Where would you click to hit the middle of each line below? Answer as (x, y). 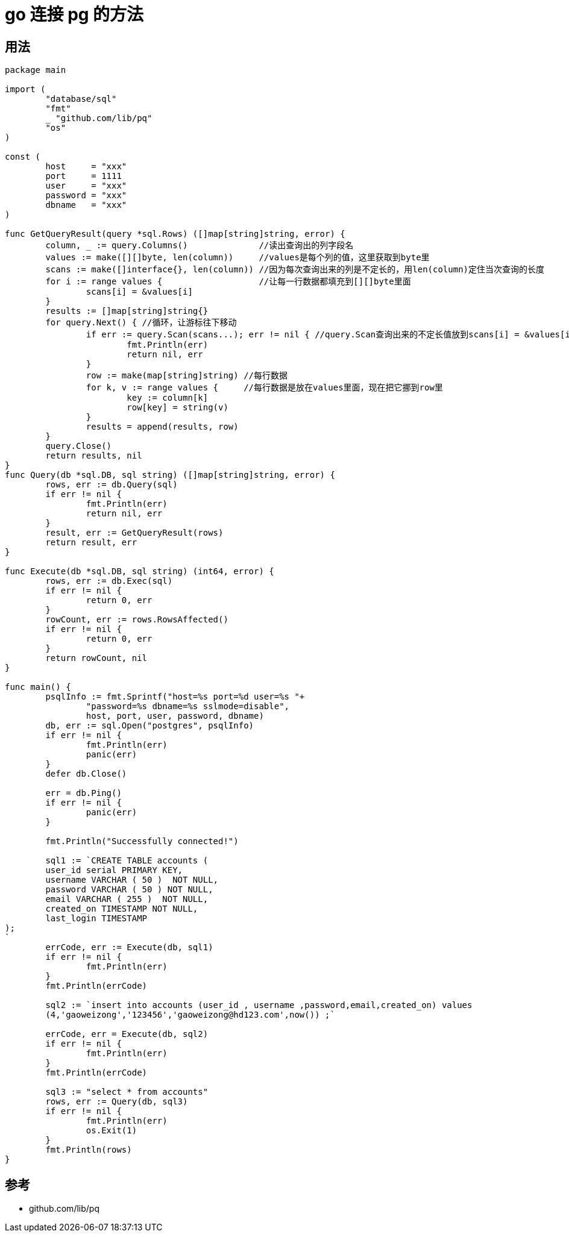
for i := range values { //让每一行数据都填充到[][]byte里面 (228, 282)
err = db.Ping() (83, 793)
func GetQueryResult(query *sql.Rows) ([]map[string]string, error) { (175, 234)
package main (36, 70)
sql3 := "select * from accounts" (127, 1092)
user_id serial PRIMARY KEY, (114, 870)
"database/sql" (81, 99)
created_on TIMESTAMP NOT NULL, (122, 909)
